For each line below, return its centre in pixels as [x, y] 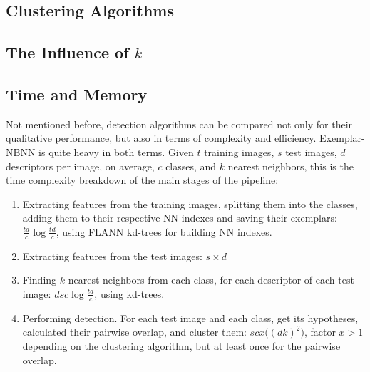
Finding [40, 280]
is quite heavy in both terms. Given [116, 151]
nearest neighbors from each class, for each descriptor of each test [211, 280]
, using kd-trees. [129, 293]
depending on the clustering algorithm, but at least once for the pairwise [181, 345]
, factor [320, 332]
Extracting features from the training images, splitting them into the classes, [190, 203]
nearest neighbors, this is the [291, 166]
